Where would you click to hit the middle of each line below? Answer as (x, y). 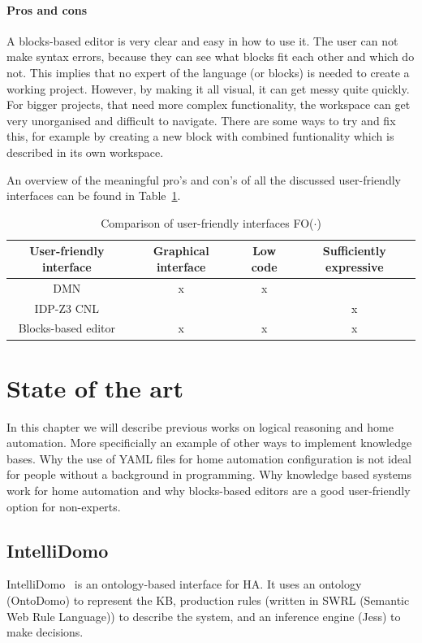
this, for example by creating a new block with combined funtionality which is (200, 136)
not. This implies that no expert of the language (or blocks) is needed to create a (208, 72)
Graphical (181, 251)
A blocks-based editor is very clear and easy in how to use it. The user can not (202, 40)
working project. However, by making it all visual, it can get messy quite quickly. (208, 88)
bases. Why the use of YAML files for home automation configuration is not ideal (209, 458)
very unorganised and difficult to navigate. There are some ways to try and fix (201, 120)
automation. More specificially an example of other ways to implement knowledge (209, 443)
